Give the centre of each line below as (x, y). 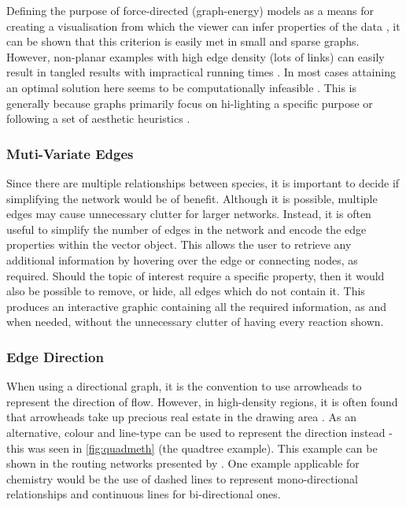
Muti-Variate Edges (70, 153)
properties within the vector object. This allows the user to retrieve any (179, 244)
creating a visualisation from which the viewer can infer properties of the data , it (203, 26)
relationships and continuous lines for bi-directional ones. (144, 494)
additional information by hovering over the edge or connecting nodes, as (182, 259)
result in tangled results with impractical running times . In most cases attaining (201, 72)
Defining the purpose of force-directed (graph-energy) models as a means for (190, 10)
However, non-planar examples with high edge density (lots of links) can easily (196, 56)
